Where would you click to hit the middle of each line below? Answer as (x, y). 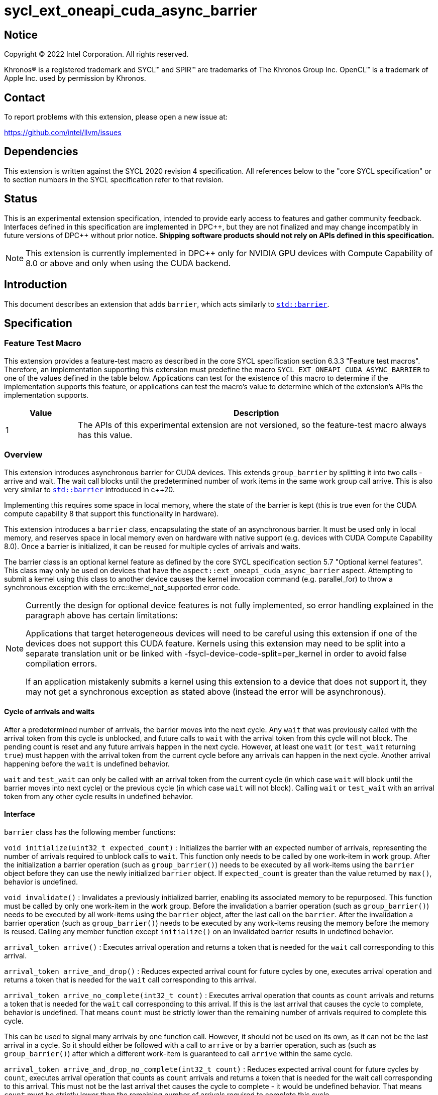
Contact (25, 97)
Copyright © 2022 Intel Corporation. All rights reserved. (96, 54)
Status (21, 199)
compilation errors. (62, 663)
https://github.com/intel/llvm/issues (63, 133)
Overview (23, 455)
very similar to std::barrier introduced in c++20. (89, 489)
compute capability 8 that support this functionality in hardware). (112, 513)
